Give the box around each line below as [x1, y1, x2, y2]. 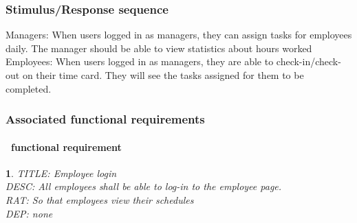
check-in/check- [276, 54, 341, 69]
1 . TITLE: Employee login [6, 165, 117, 180]
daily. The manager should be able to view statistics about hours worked [6, 40, 312, 55]
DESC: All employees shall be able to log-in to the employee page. [6, 179, 282, 193]
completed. [6, 81, 52, 95]
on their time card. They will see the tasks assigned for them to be [22, 68, 304, 82]
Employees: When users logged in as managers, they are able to [6, 54, 274, 69]
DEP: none [6, 206, 53, 220]
